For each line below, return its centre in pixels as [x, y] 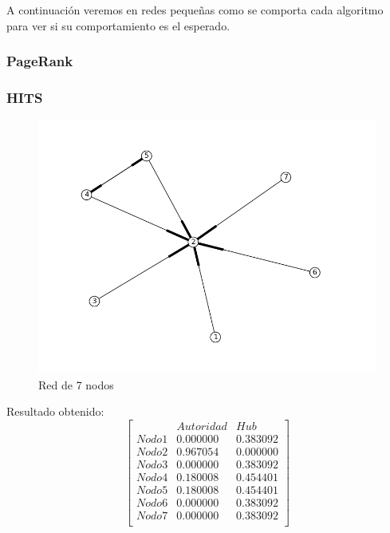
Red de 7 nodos [76, 384]
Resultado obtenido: [55, 411]
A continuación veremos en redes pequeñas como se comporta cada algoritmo [195, 10]
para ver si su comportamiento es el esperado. [118, 25]
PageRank [40, 61]
